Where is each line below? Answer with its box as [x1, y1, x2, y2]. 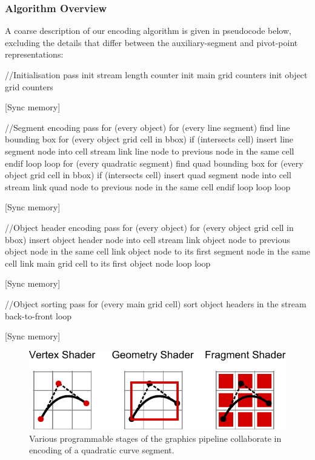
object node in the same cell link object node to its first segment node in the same [5, 245, 310, 258]
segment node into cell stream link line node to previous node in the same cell [5, 144, 294, 157]
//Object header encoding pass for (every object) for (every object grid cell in [5, 221, 294, 233]
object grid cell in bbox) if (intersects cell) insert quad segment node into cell [5, 168, 291, 181]
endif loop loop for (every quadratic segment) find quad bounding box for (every [5, 156, 303, 169]
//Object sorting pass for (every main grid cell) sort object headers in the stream [5, 297, 307, 310]
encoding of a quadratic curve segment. [29, 444, 174, 456]
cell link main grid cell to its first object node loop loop [5, 256, 211, 269]
